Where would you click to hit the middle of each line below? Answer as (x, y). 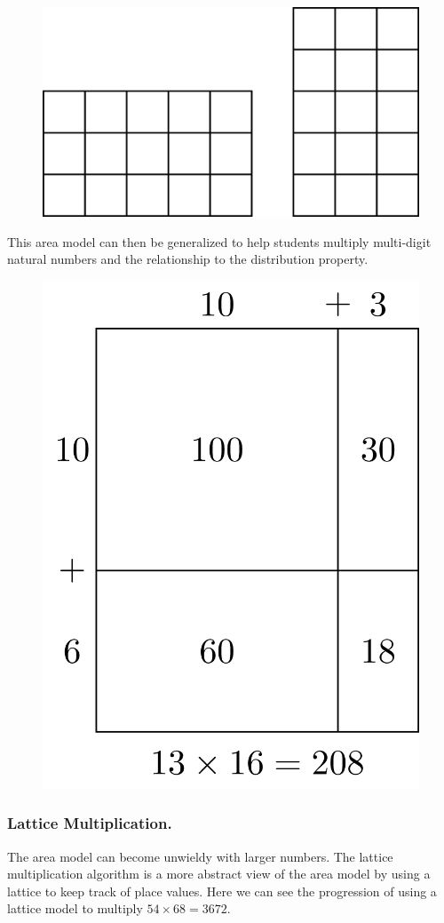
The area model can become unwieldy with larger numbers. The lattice (200, 856)
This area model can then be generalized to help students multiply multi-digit (219, 241)
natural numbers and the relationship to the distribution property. (188, 259)
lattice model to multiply (75, 908)
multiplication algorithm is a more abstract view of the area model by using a (219, 874)
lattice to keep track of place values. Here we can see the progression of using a (222, 891)
